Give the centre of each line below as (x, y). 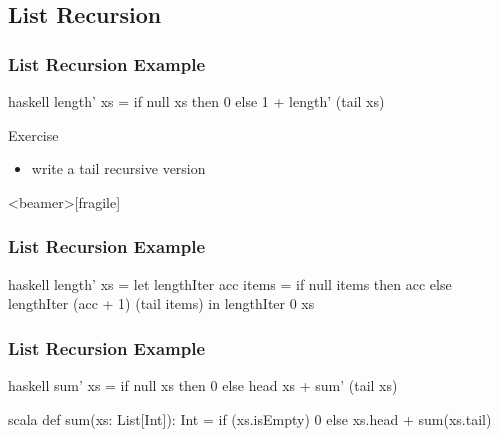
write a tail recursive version (118, 168)
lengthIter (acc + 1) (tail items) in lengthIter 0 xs (161, 303)
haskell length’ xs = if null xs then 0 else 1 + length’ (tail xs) (196, 101)
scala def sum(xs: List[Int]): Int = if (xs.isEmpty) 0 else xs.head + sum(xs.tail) (250, 418)
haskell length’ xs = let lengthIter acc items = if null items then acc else (230, 283)
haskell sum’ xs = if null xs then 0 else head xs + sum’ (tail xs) (203, 385)
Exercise (33, 134)
